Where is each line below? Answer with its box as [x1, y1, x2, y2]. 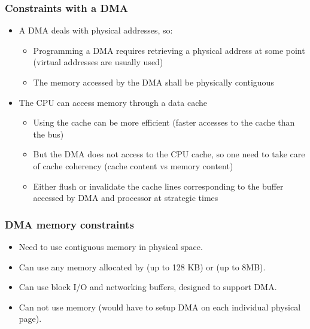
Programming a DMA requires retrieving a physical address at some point [33, 44, 305, 56]
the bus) [33, 127, 64, 140]
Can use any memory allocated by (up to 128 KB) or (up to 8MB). [19, 260, 266, 273]
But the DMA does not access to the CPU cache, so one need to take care [33, 148, 305, 160]
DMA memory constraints [5, 217, 134, 231]
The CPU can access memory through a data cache [19, 96, 207, 108]
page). [19, 312, 42, 325]
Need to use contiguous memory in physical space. [19, 240, 203, 252]
